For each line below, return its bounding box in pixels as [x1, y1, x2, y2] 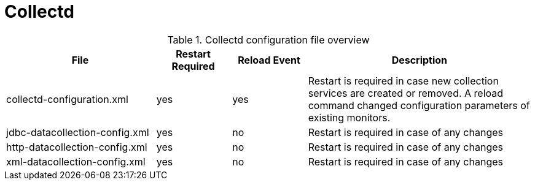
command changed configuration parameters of [308, 99, 530, 111]
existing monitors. [308, 111, 391, 124]
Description [391, 53, 448, 66]
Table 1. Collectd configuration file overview [167, 33, 370, 46]
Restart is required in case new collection [308, 74, 499, 87]
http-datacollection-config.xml [6, 140, 147, 153]
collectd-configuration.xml [6, 92, 128, 105]
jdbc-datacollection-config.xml [6, 126, 149, 138]
